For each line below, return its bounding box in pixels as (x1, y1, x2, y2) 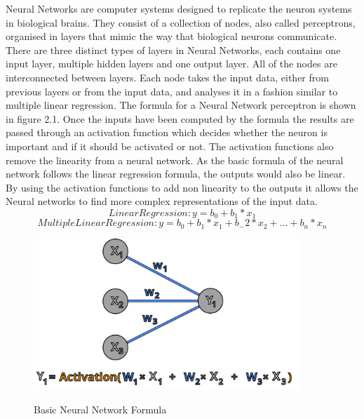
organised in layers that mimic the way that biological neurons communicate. (6, 29, 337, 44)
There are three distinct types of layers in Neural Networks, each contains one (6, 42, 341, 57)
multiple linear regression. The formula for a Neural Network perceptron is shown (6, 98, 356, 112)
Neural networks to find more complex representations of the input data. (6, 194, 318, 208)
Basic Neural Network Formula (34, 402, 167, 417)
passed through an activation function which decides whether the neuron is (6, 125, 328, 140)
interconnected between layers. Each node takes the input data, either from (6, 69, 329, 84)
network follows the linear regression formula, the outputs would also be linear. (6, 166, 346, 181)
